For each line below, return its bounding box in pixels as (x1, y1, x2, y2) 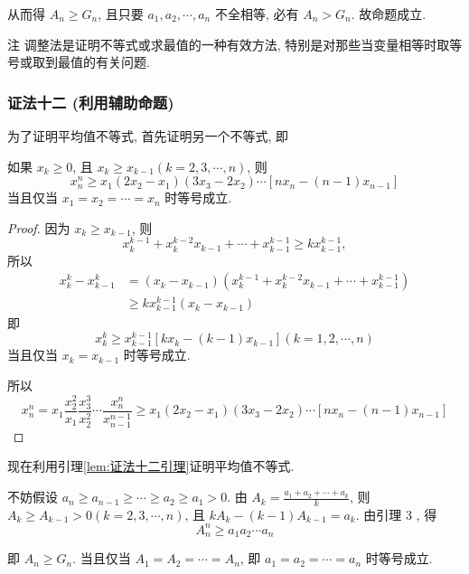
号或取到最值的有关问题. (7, 52, 150, 71)
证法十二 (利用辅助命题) (7, 90, 174, 113)
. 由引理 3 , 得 (355, 504, 437, 523)
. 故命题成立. (351, 5, 427, 23)
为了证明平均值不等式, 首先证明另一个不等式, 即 (7, 127, 289, 145)
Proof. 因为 (7, 218, 70, 237)
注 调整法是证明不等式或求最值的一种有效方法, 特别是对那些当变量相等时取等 (7, 34, 463, 53)
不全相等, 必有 (214, 5, 299, 23)
